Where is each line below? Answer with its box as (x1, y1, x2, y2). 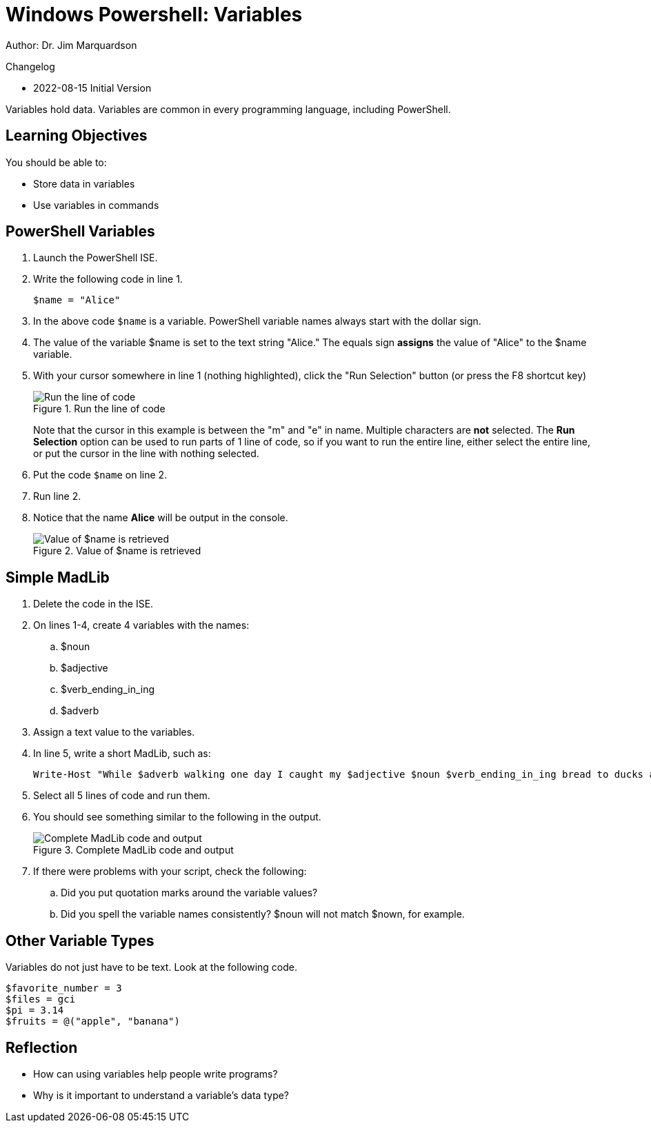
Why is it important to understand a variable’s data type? (33, 1089, 290, 1101)
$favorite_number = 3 (6, 983, 122, 994)
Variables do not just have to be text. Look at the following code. (6, 961, 297, 974)
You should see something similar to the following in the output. (33, 811, 321, 823)
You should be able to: (6, 156, 107, 168)
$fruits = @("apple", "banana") (6, 1016, 180, 1027)
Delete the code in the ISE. (33, 598, 154, 610)
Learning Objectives (6, 127, 148, 145)
